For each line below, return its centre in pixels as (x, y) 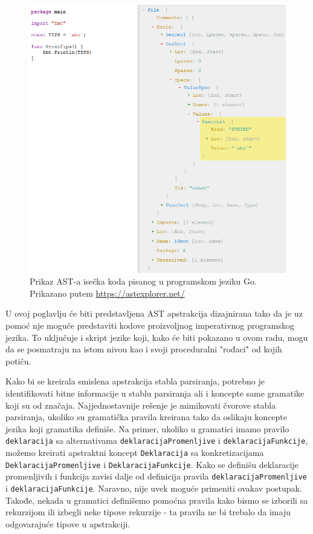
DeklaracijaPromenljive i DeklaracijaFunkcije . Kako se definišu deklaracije (152, 464)
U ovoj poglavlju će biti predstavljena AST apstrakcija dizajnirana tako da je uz (154, 313)
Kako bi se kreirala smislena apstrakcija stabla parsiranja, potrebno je (135, 381)
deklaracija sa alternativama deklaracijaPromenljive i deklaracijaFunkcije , (157, 440)
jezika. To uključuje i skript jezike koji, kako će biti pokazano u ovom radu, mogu (157, 337)
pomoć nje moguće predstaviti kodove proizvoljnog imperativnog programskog (150, 325)
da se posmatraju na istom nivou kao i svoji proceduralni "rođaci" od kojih (144, 349)
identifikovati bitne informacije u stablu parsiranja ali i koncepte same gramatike (155, 393)
